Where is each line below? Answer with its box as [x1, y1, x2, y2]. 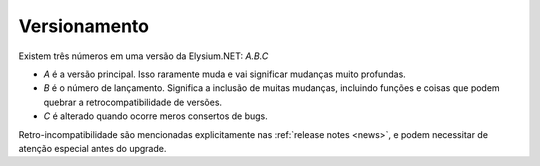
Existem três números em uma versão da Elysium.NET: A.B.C [18, 50, 269, 62]
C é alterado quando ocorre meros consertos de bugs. [43, 110, 269, 122]
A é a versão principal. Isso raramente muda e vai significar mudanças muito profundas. [43, 68, 407, 80]
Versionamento [18, 15, 150, 37]
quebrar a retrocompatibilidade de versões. [43, 96, 223, 108]
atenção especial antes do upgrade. [18, 142, 167, 154]
